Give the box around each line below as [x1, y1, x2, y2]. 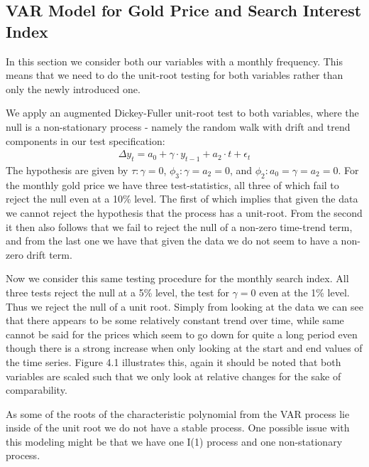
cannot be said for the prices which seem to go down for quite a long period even [6, 326, 358, 341]
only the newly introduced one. [6, 81, 141, 96]
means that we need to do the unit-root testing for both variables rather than [6, 68, 343, 82]
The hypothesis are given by [6, 162, 128, 177]
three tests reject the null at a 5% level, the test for [6, 284, 229, 299]
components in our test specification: [6, 133, 165, 148]
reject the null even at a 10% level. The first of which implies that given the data [6, 191, 358, 206]
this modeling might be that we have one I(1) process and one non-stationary [6, 434, 343, 449]
